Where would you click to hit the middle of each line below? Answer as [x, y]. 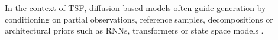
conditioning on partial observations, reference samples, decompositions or [139, 19]
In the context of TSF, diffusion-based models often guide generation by [135, 8]
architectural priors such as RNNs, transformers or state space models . [134, 30]
